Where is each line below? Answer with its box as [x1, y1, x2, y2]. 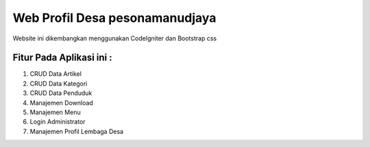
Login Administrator [29, 118, 86, 126]
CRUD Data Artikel [29, 70, 82, 78]
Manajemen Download [29, 98, 94, 107]
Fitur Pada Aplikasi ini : [12, 52, 112, 64]
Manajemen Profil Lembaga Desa [29, 127, 123, 135]
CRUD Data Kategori [29, 79, 88, 88]
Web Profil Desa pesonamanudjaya [12, 10, 217, 25]
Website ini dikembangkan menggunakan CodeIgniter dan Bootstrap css [12, 34, 217, 42]
